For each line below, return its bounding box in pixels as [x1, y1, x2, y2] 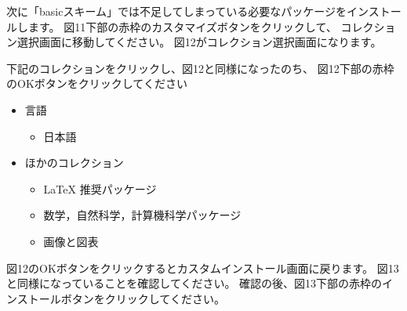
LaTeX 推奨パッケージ [43, 180, 157, 197]
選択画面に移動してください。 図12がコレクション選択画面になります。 [16, 34, 382, 50]
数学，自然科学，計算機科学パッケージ [43, 207, 242, 223]
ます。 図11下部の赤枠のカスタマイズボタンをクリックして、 [27, 18, 337, 34]
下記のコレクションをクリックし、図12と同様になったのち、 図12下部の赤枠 [6, 60, 394, 76]
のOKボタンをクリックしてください [6, 75, 187, 92]
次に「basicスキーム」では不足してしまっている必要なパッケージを [6, 3, 347, 19]
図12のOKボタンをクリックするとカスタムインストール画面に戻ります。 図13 [6, 259, 399, 276]
